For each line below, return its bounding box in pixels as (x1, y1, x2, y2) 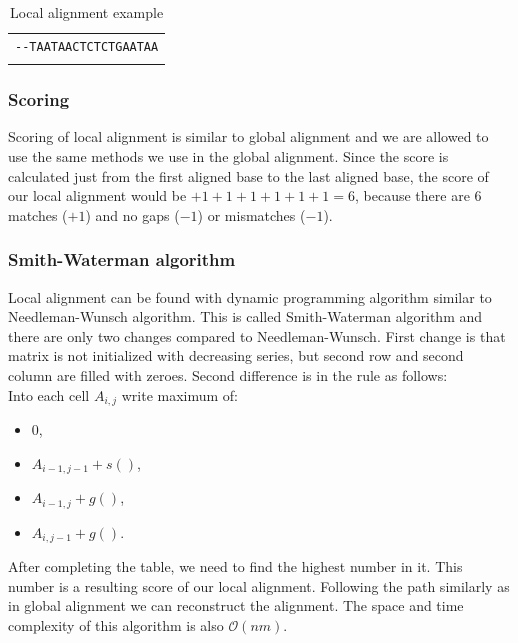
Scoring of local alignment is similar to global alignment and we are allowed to (8, 126, 489, 147)
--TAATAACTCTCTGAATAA (15, 39, 159, 54)
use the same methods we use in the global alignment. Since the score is (8, 146, 449, 167)
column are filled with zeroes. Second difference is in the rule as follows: (8, 365, 448, 386)
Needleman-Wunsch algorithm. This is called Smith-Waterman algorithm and (8, 306, 483, 327)
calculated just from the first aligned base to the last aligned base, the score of (8, 165, 489, 186)
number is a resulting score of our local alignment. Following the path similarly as (8, 575, 510, 596)
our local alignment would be (8, 185, 187, 206)
